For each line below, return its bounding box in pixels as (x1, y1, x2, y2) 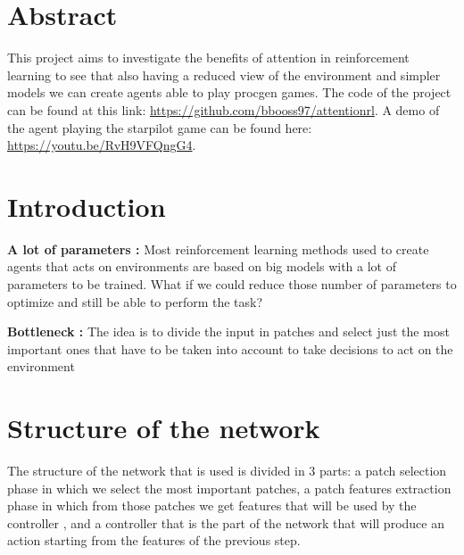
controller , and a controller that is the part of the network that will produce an (7, 513, 444, 532)
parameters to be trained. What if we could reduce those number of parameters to (7, 275, 457, 293)
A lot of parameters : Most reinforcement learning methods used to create (7, 239, 429, 258)
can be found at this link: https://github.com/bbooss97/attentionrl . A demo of (7, 100, 440, 119)
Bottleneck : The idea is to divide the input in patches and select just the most (7, 322, 450, 341)
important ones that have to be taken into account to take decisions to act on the (7, 339, 453, 358)
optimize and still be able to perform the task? (7, 292, 263, 311)
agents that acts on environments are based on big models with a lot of (7, 257, 396, 276)
